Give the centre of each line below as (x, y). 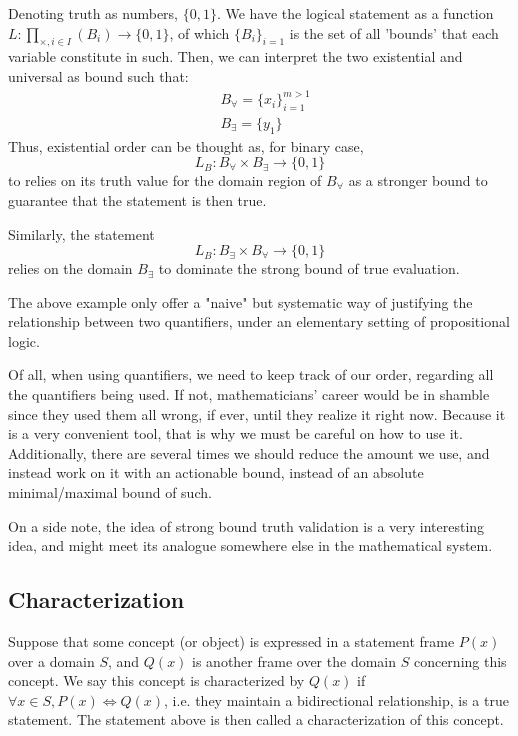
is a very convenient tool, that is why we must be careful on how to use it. (235, 433)
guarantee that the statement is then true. (137, 199)
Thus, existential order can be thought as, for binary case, (186, 145)
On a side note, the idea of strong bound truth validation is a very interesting (246, 525)
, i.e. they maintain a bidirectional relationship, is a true (336, 699)
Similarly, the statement (81, 233)
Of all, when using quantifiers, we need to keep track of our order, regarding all (251, 374)
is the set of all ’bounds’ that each (394, 32)
